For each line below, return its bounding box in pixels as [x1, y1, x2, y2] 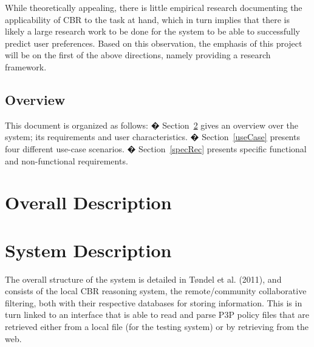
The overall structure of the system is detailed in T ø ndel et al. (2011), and [5, 272, 282, 285]
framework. [5, 60, 47, 73]
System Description [5, 237, 172, 262]
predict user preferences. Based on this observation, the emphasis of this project [5, 36, 302, 49]
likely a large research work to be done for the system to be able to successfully [5, 25, 300, 38]
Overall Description [5, 190, 172, 215]
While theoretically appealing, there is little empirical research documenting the [5, 1, 302, 13]
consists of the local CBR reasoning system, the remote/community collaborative [5, 285, 307, 297]
